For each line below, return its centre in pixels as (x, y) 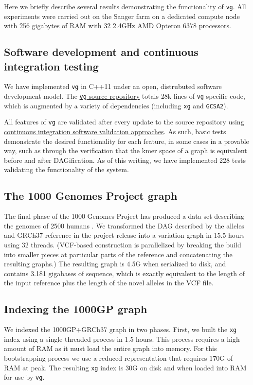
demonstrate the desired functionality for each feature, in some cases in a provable (126, 141)
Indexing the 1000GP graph (76, 309)
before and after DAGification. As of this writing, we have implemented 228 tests (125, 160)
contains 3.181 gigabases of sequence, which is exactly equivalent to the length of (125, 273)
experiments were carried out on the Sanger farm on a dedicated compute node (122, 16)
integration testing (51, 66)
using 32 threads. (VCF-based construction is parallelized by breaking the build (123, 245)
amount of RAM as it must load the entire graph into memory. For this (110, 348)
